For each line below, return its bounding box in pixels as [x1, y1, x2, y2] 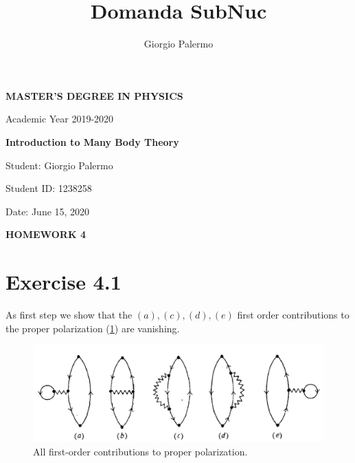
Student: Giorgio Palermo [5, 158, 113, 172]
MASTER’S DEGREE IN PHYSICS [5, 88, 183, 103]
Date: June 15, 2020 [5, 204, 90, 218]
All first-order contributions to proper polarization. [33, 444, 248, 458]
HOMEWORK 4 [5, 227, 86, 241]
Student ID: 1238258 [5, 181, 92, 195]
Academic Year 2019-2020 [5, 111, 114, 126]
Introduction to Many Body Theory [5, 134, 179, 149]
